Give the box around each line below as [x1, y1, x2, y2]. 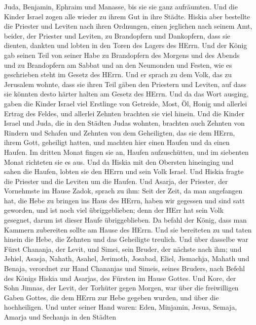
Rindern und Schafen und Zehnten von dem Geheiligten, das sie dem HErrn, [4, 127, 235, 138]
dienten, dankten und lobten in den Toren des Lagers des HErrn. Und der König [4, 40, 247, 50]
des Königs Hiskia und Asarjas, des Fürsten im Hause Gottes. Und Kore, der [4, 273, 236, 283]
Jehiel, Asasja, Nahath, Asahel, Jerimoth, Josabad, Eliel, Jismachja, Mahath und [4, 253, 250, 264]
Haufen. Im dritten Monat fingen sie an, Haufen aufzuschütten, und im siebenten [4, 146, 249, 157]
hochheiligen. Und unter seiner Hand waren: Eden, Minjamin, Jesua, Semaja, [4, 302, 237, 312]
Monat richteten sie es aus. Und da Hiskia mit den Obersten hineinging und [4, 156, 234, 167]
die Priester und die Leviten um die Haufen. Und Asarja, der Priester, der [4, 176, 228, 186]
